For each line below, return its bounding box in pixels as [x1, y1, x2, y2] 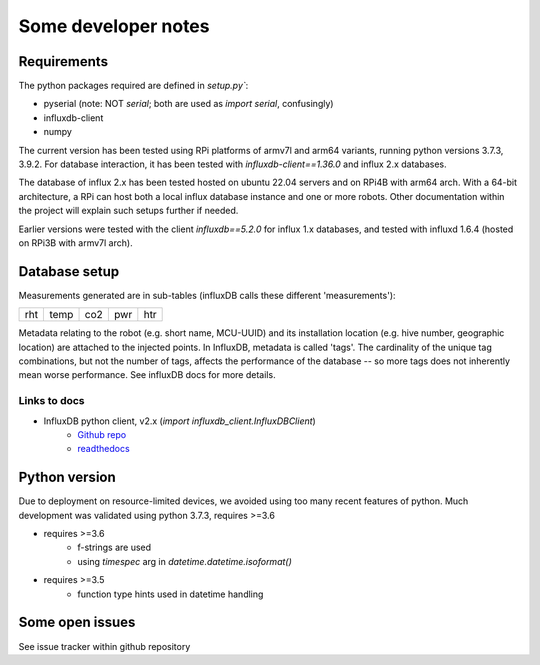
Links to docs [18, 394, 85, 408]
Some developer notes [18, 15, 210, 37]
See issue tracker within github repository [18, 640, 191, 652]
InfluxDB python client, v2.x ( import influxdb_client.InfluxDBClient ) [43, 415, 317, 427]
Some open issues [18, 614, 136, 631]
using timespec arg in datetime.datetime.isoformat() [77, 555, 292, 567]
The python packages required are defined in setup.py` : [18, 80, 249, 92]
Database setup [18, 263, 120, 280]
